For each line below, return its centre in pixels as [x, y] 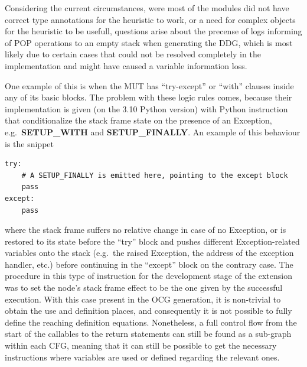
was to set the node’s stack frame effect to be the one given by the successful [144, 288]
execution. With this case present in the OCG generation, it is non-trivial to [143, 299]
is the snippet [29, 143]
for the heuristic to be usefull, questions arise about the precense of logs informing [153, 31]
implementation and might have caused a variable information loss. [126, 65]
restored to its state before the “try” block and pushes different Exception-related [152, 241]
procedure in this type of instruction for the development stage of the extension [148, 276]
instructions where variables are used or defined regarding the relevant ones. [142, 357]
